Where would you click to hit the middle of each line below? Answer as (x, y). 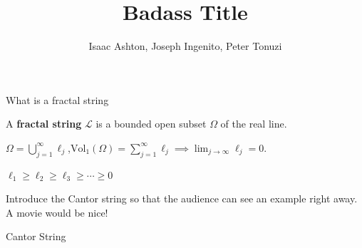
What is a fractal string (57, 99)
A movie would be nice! (57, 212)
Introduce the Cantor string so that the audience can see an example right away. (182, 198)
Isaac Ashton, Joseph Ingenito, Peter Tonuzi (185, 46)
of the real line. (254, 124)
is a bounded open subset (151, 124)
